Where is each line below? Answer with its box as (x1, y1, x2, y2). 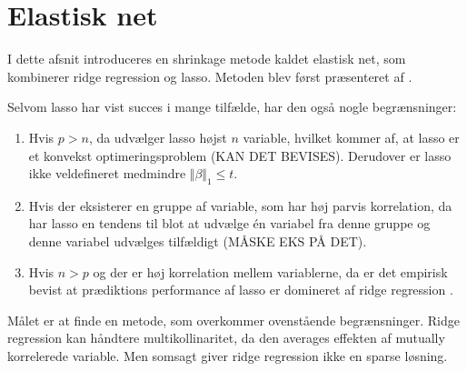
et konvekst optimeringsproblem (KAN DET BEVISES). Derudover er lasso (28, 145, 452, 165)
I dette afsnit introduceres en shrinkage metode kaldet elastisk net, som (7, 49, 406, 68)
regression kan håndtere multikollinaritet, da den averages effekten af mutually (7, 328, 445, 347)
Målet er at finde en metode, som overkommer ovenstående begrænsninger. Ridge (7, 310, 460, 329)
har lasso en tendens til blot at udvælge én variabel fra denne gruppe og (28, 214, 431, 233)
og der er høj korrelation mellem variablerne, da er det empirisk (93, 262, 448, 281)
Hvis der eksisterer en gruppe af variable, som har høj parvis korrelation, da (28, 196, 452, 215)
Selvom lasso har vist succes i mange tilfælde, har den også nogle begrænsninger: (7, 97, 457, 116)
